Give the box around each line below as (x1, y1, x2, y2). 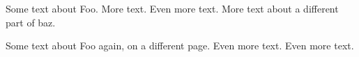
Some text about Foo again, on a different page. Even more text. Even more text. (6, 38, 354, 53)
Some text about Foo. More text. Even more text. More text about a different (6, 1, 339, 15)
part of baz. (6, 15, 56, 29)
